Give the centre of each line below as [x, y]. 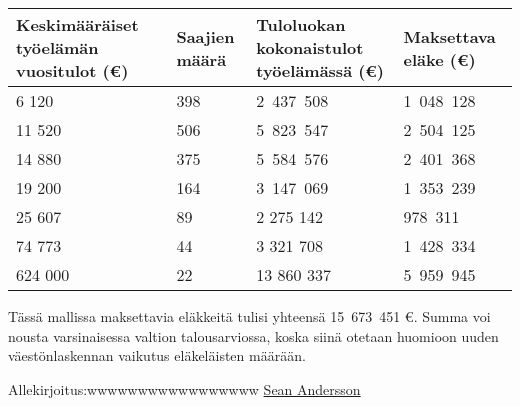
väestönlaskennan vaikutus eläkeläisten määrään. [157, 355]
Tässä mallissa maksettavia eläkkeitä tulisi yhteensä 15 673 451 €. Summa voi [249, 316]
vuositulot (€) [72, 70]
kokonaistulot [310, 47]
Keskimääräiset [77, 24]
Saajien [205, 36]
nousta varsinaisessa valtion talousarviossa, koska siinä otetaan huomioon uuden [253, 335]
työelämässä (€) [320, 70]
